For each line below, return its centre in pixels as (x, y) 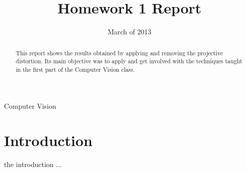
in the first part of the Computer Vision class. (75, 69)
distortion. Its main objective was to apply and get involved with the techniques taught (129, 61)
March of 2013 (129, 32)
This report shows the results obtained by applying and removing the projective (119, 53)
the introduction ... (33, 164)
